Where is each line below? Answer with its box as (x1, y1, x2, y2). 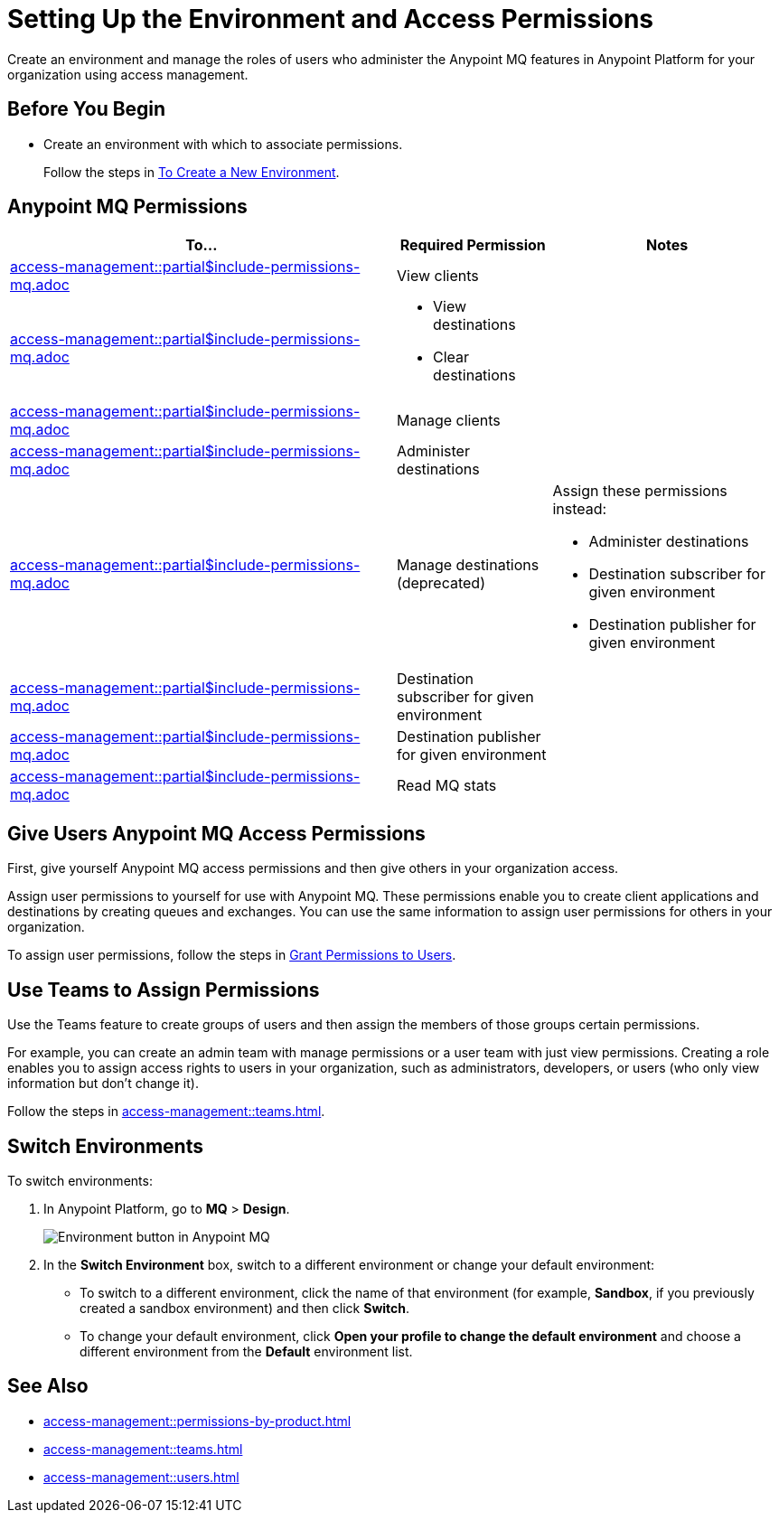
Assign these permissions (552, 482, 727, 501)
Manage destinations (397, 556, 540, 575)
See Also (7, 1375, 89, 1398)
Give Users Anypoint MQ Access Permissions (7, 821, 426, 845)
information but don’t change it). (7, 1075, 199, 1092)
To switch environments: (7, 1172, 153, 1188)
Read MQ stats (397, 776, 497, 795)
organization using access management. (7, 66, 249, 82)
